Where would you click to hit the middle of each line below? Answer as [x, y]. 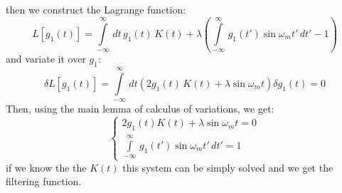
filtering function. [44, 181]
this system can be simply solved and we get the [228, 167]
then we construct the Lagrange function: [96, 9]
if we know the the [46, 167]
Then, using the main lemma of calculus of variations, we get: [140, 109]
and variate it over [46, 59]
